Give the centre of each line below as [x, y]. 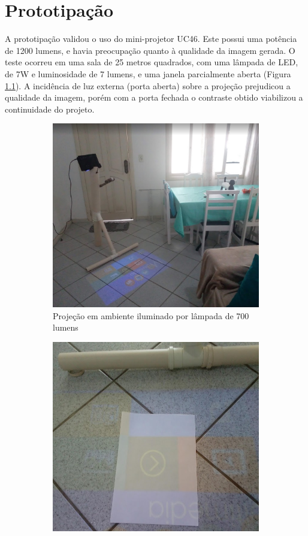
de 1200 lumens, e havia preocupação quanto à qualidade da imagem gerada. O [150, 50]
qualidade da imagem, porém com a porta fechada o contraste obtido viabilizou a [154, 97]
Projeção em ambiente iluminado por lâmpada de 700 [151, 315]
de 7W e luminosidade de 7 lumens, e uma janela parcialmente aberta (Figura [148, 73]
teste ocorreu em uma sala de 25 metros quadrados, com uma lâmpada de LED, [152, 62]
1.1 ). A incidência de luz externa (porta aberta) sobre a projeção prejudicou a [148, 85]
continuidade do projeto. [50, 109]
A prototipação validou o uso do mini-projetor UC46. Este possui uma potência [151, 39]
